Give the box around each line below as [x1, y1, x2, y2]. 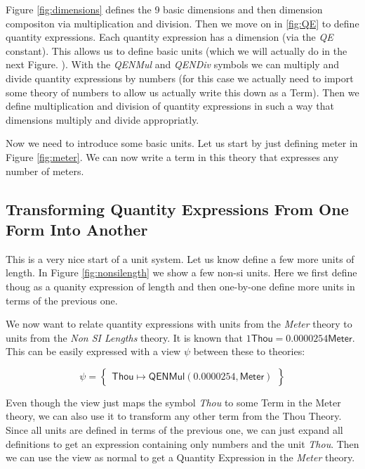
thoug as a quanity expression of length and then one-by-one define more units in [6, 278, 355, 293]
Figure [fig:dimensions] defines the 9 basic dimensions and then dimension [6, 2, 323, 16]
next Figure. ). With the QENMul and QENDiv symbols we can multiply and [6, 57, 339, 72]
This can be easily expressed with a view [6, 344, 181, 359]
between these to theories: [193, 344, 305, 359]
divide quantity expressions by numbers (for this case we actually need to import [6, 70, 354, 85]
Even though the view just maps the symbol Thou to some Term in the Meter [6, 394, 341, 409]
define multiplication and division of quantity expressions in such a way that [6, 98, 334, 113]
